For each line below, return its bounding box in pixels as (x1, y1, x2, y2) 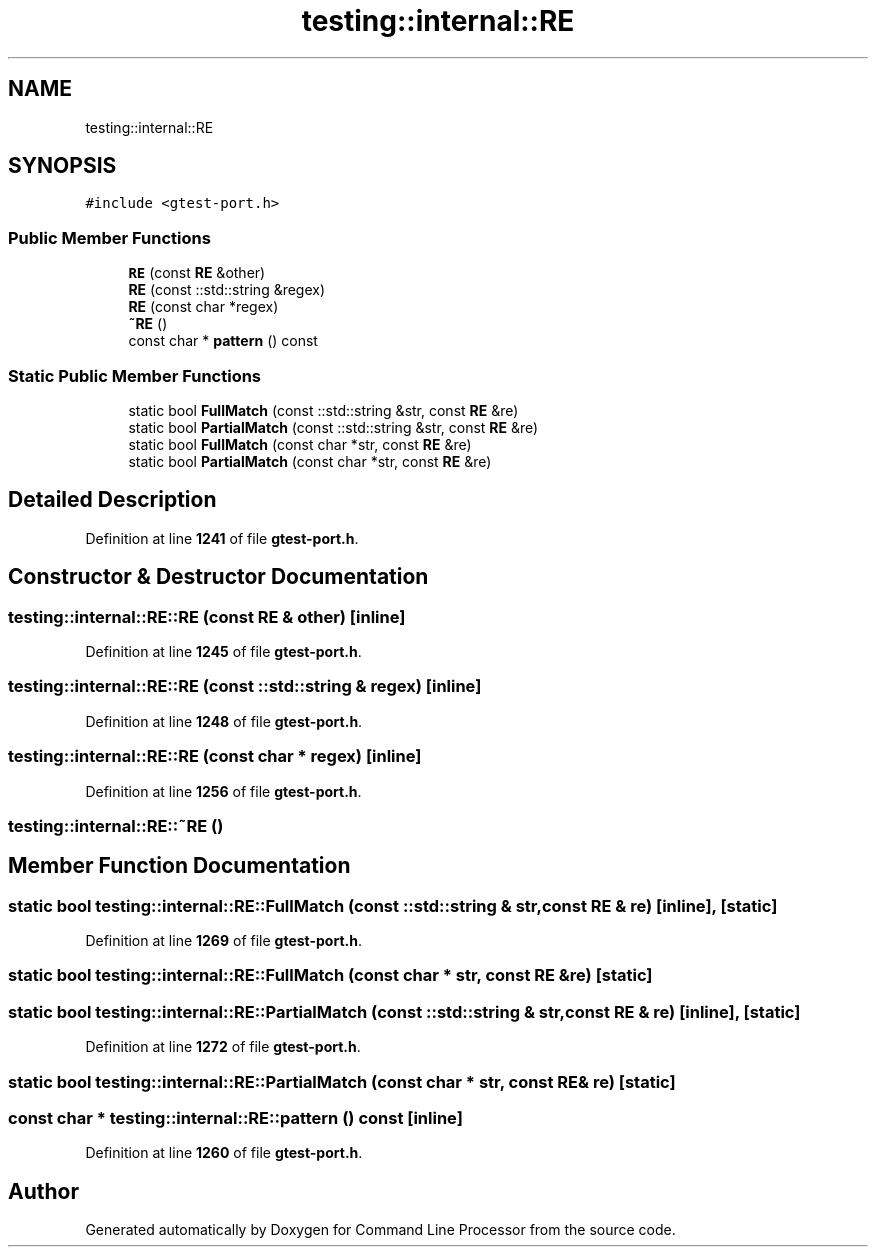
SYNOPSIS (8, 153, 117, 179)
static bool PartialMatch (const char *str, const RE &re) (128, 452, 492, 470)
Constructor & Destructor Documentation (8, 564, 429, 590)
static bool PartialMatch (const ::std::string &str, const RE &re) (128, 418, 539, 436)
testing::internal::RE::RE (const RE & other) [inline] (8, 606, 406, 627)
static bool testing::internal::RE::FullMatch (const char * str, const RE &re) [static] (8, 965, 653, 986)
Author (8, 1178, 79, 1204)
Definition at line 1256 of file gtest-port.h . (85, 782, 362, 800)
